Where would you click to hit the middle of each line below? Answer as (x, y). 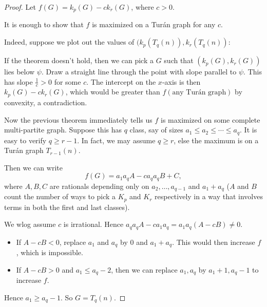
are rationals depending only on (99, 186)
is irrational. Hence (93, 224)
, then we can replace (144, 269)
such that (179, 60)
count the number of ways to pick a (60, 196)
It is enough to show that (44, 24)
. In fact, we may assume (116, 140)
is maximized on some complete (211, 119)
